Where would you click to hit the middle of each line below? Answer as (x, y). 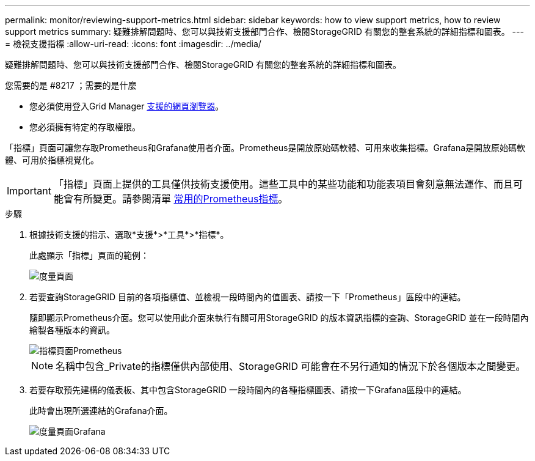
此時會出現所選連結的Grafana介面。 (101, 411)
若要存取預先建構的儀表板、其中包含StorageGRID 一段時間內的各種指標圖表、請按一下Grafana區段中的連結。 (248, 390)
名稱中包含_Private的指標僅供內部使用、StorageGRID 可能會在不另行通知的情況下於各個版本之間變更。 (291, 366)
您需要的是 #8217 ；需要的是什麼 (71, 85)
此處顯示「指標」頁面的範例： (89, 255)
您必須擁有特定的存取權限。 (85, 127)
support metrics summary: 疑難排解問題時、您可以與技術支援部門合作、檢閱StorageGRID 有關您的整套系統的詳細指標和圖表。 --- (264, 31)
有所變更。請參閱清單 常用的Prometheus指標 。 (180, 199)
